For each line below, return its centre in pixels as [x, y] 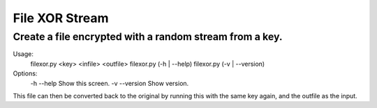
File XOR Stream [61, 18]
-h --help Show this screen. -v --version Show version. [110, 83]
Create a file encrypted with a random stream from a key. [148, 37]
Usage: [23, 54]
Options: [25, 73]
